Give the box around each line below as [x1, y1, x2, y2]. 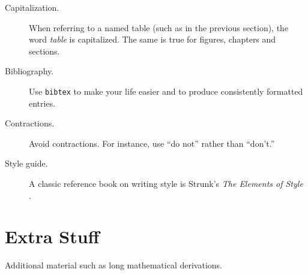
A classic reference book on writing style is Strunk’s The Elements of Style [29, 177, 303, 189]
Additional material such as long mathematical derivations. [5, 259, 222, 271]
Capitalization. [5, 1, 59, 13]
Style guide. [5, 157, 48, 170]
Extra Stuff [5, 224, 100, 249]
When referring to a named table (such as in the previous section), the [29, 21, 289, 34]
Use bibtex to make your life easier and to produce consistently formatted [29, 84, 303, 97]
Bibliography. [5, 65, 54, 77]
